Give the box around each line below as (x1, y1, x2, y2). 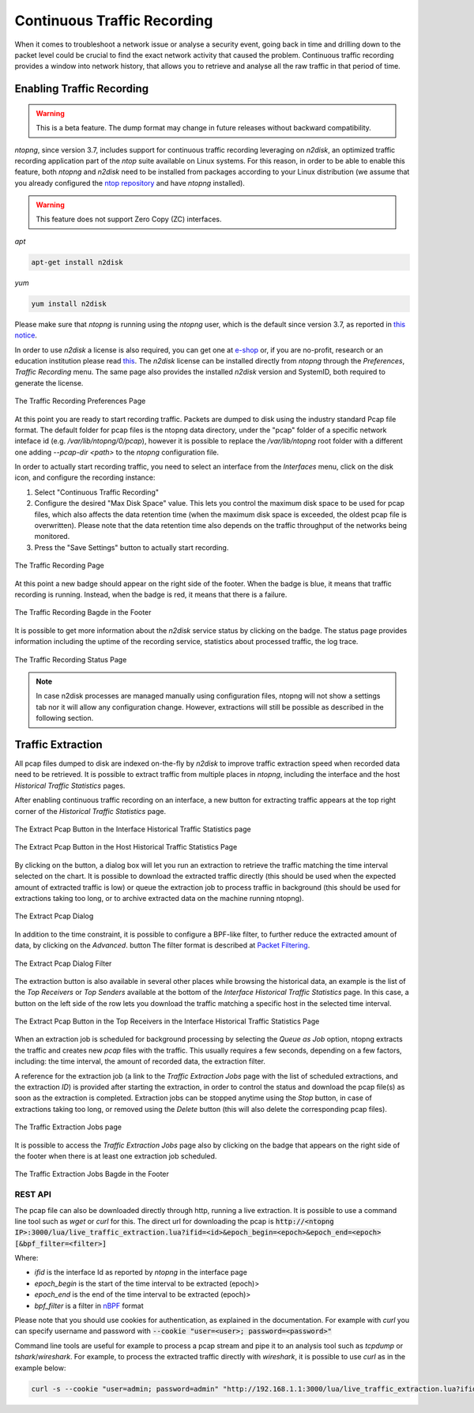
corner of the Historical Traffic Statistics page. (14, 806, 166, 816)
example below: (14, 1363, 66, 1373)
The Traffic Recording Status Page (14, 654, 127, 664)
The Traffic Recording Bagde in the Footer (14, 608, 152, 617)
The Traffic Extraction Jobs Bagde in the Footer (14, 1170, 170, 1179)
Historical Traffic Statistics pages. (14, 781, 126, 790)
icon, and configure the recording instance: (14, 473, 156, 482)
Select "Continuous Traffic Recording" (34, 487, 160, 497)
